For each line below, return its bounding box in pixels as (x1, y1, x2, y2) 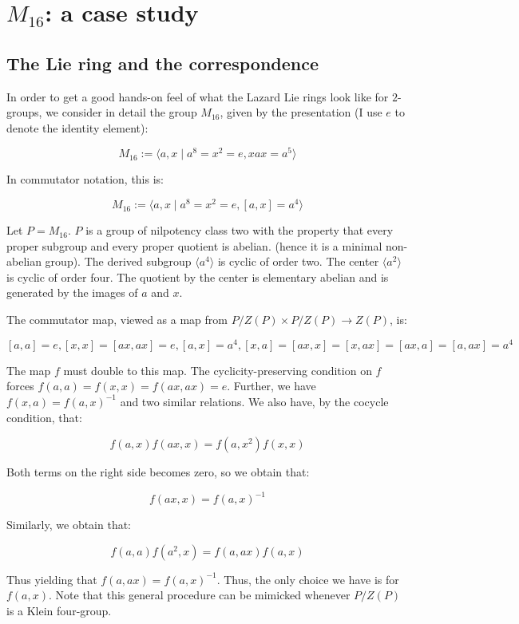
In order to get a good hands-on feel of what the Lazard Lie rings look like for (6, 88, 389, 105)
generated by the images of (6, 284, 138, 301)
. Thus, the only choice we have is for (216, 571, 399, 587)
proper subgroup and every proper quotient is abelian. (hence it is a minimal (6, 237, 382, 254)
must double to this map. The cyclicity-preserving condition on (63, 361, 372, 378)
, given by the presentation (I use (220, 104, 382, 120)
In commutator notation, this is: (6, 171, 164, 188)
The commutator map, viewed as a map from (6, 311, 228, 328)
